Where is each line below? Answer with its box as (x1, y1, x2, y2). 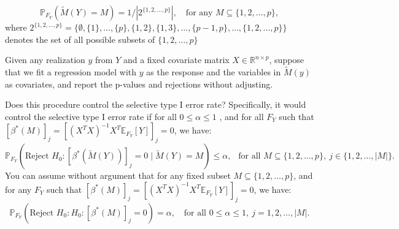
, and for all (219, 110, 264, 122)
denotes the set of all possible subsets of (5, 32, 155, 45)
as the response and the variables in (146, 66, 281, 78)
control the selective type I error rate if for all (5, 110, 177, 122)
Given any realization (5, 53, 85, 66)
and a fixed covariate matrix (123, 53, 230, 66)
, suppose (269, 53, 304, 66)
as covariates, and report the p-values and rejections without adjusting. (5, 77, 273, 90)
